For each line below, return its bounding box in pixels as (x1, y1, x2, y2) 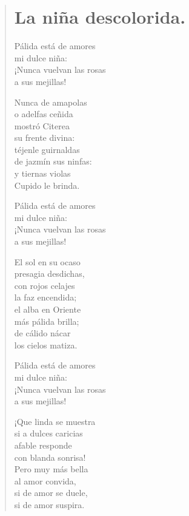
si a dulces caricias (14, 427, 83, 440)
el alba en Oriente (14, 303, 81, 315)
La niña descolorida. (14, 4, 186, 29)
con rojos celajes (14, 279, 75, 291)
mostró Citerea (14, 119, 70, 132)
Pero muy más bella (14, 463, 88, 475)
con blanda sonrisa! (14, 450, 86, 463)
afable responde (14, 438, 72, 451)
